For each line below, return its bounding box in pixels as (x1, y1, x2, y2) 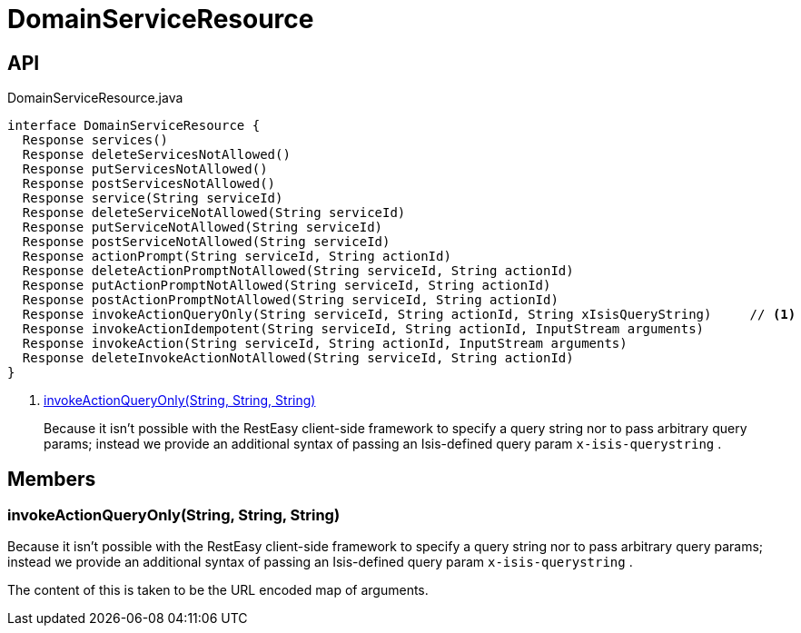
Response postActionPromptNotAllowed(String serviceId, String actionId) (22, 292, 559, 308)
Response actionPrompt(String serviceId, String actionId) (22, 249, 451, 264)
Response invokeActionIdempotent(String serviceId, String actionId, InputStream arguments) (22, 321, 705, 337)
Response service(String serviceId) (22, 191, 283, 206)
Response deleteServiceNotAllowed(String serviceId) (22, 205, 406, 221)
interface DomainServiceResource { (7, 118, 261, 134)
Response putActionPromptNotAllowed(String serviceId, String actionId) (22, 278, 551, 293)
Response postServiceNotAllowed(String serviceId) (22, 234, 391, 250)
